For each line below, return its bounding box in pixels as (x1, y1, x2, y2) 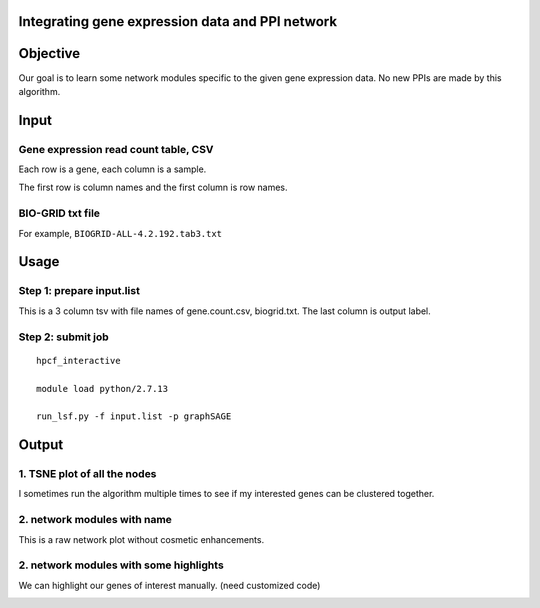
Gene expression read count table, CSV (18, 142, 214, 156)
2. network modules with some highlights (18, 558, 224, 572)
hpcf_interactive (36, 355, 121, 366)
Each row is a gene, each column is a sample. (18, 163, 207, 175)
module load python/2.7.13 (36, 383, 169, 394)
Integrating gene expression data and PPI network (18, 13, 338, 30)
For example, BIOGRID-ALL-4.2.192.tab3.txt (18, 227, 223, 239)
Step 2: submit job (18, 330, 109, 344)
